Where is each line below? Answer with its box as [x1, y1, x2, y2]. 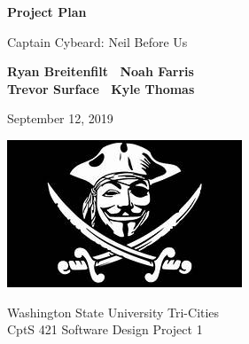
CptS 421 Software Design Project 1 [7, 320, 203, 339]
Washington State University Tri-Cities [7, 302, 220, 321]
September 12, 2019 [7, 109, 113, 128]
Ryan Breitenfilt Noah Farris [7, 62, 194, 81]
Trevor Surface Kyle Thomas [7, 79, 195, 98]
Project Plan [7, 3, 87, 20]
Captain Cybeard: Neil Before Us [7, 32, 188, 51]
